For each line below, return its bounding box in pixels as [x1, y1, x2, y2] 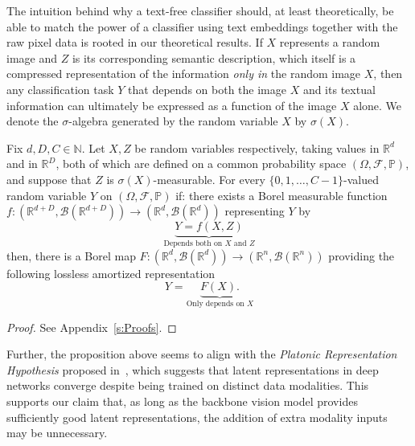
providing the [328, 247, 395, 264]
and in [6, 155, 38, 172]
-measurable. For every [153, 170, 265, 187]
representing [224, 203, 285, 219]
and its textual [302, 80, 376, 97]
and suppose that [6, 170, 92, 187]
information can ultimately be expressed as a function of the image [6, 96, 337, 113]
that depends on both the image [128, 80, 286, 97]
